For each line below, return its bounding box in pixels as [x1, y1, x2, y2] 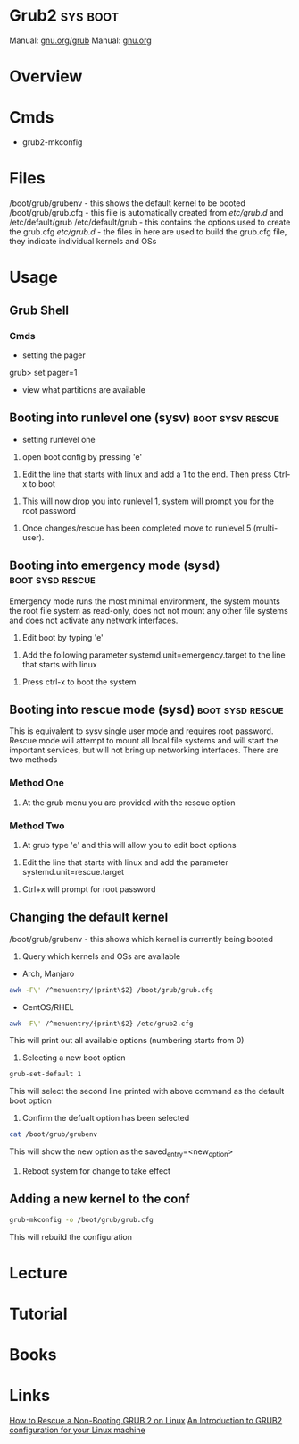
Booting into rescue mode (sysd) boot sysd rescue [9, 701, 284, 717]
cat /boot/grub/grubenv [9, 1130, 98, 1139]
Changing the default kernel [9, 910, 169, 925]
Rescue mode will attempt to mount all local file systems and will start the [9, 735, 279, 746]
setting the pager [21, 350, 87, 361]
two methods [9, 754, 58, 765]
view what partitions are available [21, 384, 145, 395]
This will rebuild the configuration [9, 1231, 132, 1242]
